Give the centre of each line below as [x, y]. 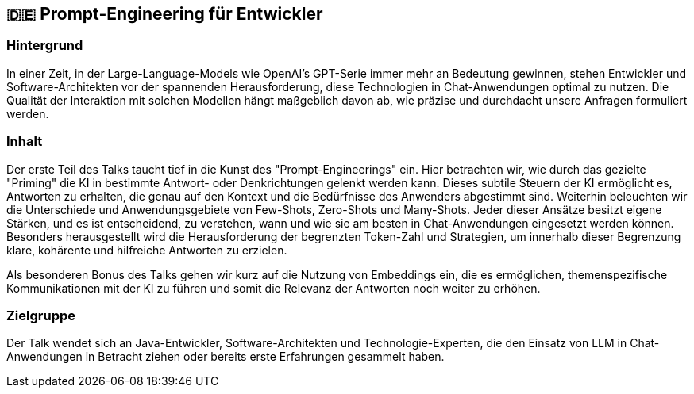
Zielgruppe [41, 315]
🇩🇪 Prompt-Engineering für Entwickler [165, 14]
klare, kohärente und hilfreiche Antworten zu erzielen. [147, 250]
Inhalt [25, 142]
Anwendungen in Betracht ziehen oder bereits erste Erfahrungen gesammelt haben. [226, 357]
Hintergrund [45, 46]
